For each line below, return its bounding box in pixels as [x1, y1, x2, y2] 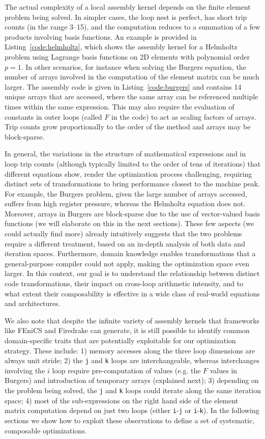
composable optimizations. [5, 425, 87, 435]
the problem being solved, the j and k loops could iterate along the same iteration [5, 385, 261, 396]
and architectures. [5, 298, 61, 309]
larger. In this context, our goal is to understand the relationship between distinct [5, 268, 260, 279]
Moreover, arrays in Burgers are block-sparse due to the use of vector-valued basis [5, 208, 260, 218]
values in [210, 365, 238, 375]
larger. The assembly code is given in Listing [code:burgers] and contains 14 [5, 81, 242, 92]
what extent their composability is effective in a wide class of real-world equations [5, 288, 260, 298]
